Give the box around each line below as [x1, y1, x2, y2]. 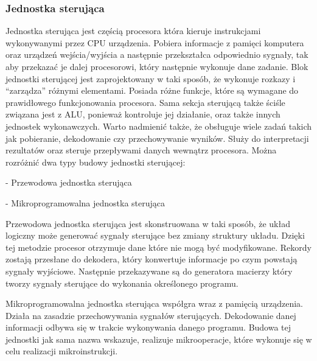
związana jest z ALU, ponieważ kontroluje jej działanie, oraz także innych [5, 108, 280, 121]
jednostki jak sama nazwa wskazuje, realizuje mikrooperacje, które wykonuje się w [5, 332, 312, 345]
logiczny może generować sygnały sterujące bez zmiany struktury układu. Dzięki [5, 229, 305, 242]
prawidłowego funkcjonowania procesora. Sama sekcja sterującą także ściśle [5, 96, 285, 108]
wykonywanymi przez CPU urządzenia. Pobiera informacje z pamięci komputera [5, 36, 304, 49]
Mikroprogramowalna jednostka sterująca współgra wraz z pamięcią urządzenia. [5, 297, 303, 310]
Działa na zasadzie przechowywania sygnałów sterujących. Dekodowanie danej [5, 309, 296, 321]
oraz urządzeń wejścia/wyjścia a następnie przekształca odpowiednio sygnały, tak [5, 48, 308, 61]
